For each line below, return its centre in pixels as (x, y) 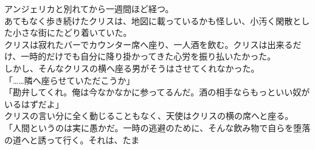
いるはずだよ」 (34, 104)
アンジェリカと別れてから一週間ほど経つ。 (89, 9)
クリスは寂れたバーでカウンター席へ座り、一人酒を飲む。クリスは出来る (149, 44)
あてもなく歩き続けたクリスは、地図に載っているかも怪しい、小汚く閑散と (153, 20)
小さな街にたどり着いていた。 (72, 32)
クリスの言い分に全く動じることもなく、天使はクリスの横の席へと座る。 (149, 116)
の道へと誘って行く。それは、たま (72, 139)
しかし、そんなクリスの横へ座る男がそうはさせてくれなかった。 (132, 68)
